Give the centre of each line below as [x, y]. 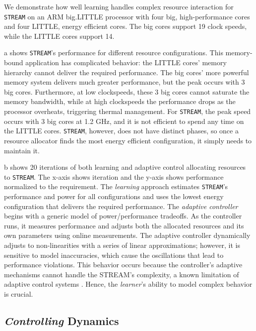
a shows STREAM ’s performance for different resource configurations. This [114, 53]
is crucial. [19, 294]
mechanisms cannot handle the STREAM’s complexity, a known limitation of [122, 274]
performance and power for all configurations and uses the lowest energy [114, 196]
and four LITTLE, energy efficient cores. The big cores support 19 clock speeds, [126, 26]
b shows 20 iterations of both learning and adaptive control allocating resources [125, 167]
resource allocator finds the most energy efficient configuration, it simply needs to [128, 140]
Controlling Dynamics [62, 320]
